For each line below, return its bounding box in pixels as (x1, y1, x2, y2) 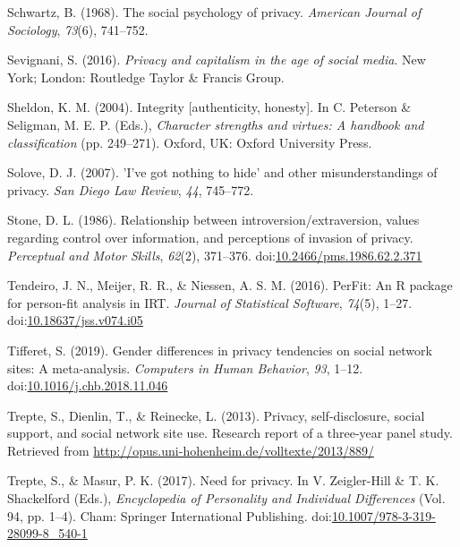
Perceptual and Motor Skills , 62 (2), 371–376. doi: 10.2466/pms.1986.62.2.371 (7, 245, 422, 264)
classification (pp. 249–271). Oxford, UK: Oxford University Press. (7, 132, 372, 151)
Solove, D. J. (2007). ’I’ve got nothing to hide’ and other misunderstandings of (7, 163, 438, 182)
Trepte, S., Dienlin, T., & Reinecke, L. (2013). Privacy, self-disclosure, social (7, 406, 425, 424)
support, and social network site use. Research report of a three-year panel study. (7, 423, 453, 442)
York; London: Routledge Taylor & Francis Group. (7, 67, 285, 86)
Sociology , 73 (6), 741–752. (7, 20, 149, 38)
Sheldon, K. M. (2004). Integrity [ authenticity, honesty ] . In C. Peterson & (7, 98, 412, 116)
